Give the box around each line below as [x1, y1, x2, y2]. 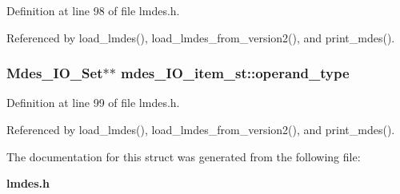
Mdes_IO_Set [6, 63, 103, 83]
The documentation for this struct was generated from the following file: [6, 148, 361, 164]
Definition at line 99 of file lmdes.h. [6, 94, 180, 111]
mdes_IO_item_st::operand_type [121, 63, 350, 83]
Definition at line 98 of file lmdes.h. [6, 2, 180, 18]
